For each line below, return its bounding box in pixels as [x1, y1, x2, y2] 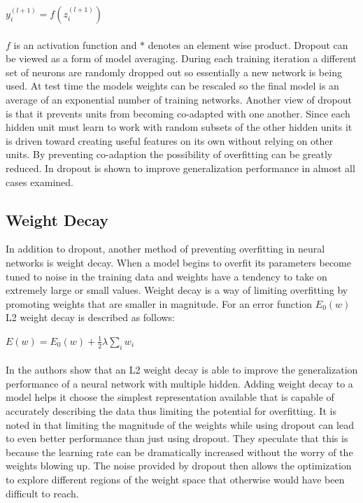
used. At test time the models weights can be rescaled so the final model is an [6, 78, 339, 93]
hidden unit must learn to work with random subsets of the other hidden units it [6, 120, 353, 134]
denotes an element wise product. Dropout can [148, 37, 348, 52]
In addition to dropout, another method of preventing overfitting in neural [6, 241, 325, 256]
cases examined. [6, 174, 73, 189]
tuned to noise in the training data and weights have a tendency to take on [6, 269, 327, 283]
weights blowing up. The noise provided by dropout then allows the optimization [6, 458, 352, 473]
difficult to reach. [6, 486, 79, 500]
